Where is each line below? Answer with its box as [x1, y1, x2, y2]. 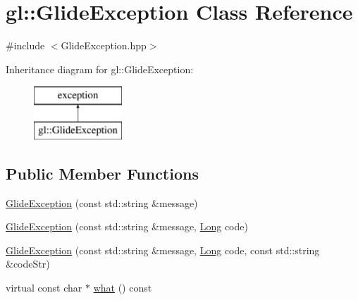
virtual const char [6, 280, 82, 295]
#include [6, 38, 45, 53]
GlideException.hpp [61, 38, 147, 53]
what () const [93, 280, 152, 295]
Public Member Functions [6, 162, 199, 184]
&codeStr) [6, 256, 50, 271]
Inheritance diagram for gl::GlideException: [6, 61, 194, 76]
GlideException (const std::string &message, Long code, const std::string [6, 242, 320, 257]
